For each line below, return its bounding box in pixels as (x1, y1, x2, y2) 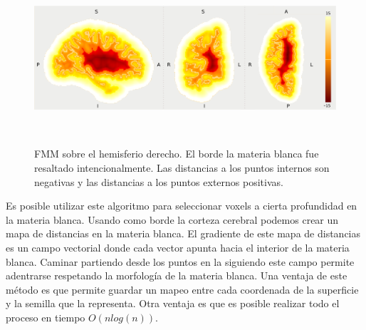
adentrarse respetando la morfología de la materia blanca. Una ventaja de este (6, 268, 347, 283)
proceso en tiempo (6, 309, 85, 324)
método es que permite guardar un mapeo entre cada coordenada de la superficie (6, 282, 359, 297)
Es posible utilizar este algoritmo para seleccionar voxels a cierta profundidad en (6, 198, 357, 213)
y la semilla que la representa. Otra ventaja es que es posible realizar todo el (6, 296, 340, 311)
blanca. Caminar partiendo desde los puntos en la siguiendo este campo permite (6, 254, 355, 269)
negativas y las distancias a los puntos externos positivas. (34, 174, 283, 189)
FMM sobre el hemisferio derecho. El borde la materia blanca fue (34, 146, 319, 161)
